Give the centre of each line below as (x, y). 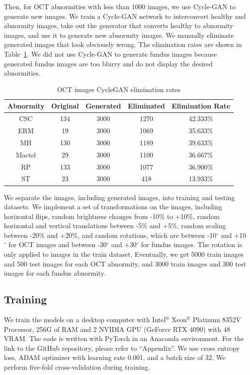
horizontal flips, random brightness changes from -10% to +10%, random (112, 216)
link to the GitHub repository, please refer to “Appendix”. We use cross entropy (122, 348)
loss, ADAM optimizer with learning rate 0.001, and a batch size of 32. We (115, 357)
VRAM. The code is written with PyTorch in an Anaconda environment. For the (124, 338)
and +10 (233, 235)
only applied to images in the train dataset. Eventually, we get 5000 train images (124, 254)
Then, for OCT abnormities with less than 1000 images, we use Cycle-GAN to (120, 6)
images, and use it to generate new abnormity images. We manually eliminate (119, 35)
